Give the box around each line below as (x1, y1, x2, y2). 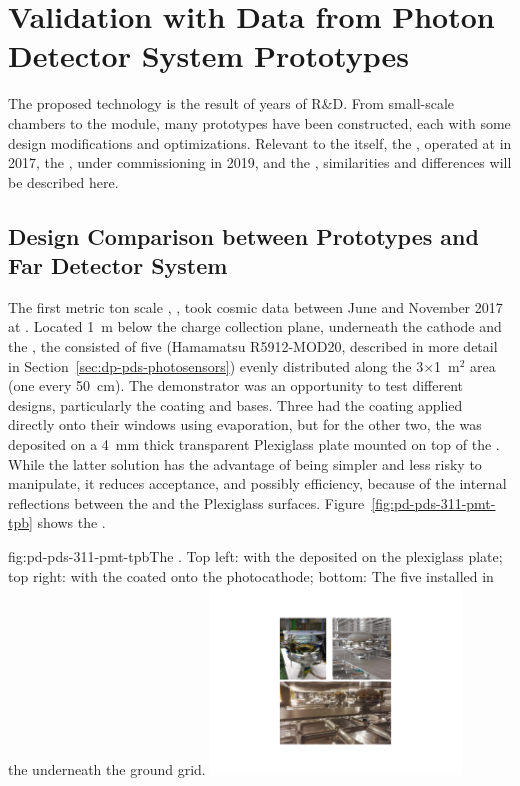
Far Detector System (8, 250, 228, 281)
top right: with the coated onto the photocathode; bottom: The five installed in (8, 565, 494, 586)
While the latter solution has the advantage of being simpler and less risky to (8, 453, 482, 474)
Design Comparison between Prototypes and (8, 220, 479, 251)
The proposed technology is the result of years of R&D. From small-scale (8, 93, 455, 114)
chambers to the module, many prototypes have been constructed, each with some (8, 112, 511, 133)
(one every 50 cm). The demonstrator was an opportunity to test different (8, 375, 464, 396)
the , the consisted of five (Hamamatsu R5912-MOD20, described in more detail (8, 336, 498, 357)
